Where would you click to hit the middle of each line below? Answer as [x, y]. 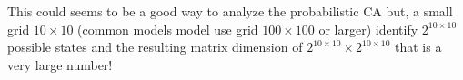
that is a [418, 47]
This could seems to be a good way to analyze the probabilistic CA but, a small [230, 11]
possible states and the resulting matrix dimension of [155, 47]
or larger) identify [368, 29]
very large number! [60, 64]
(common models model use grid [168, 29]
